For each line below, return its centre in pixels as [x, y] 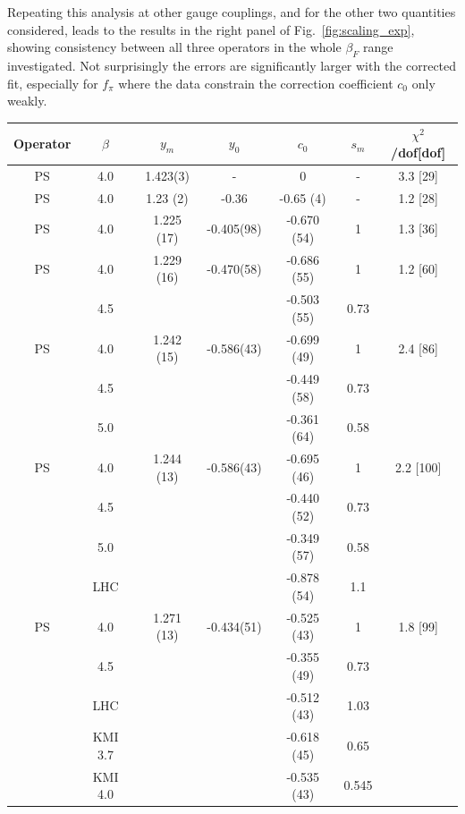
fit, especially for [53, 83]
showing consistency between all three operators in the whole [174, 47]
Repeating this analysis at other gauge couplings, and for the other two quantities [232, 12]
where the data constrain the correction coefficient [256, 83]
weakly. [27, 101]
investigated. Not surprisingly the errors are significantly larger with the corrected [232, 65]
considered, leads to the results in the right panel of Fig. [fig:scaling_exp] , [211, 29]
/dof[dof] [418, 152]
